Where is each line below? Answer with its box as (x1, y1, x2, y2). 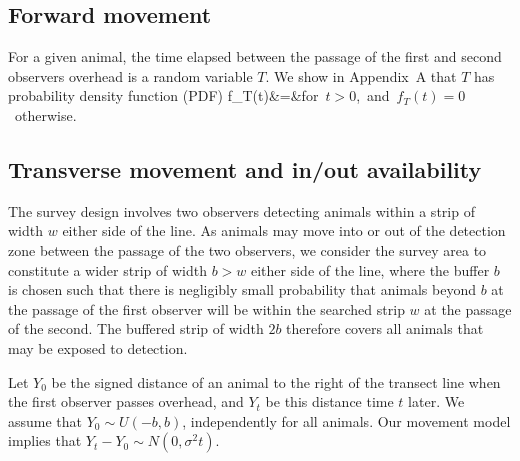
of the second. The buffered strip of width (8, 318, 264, 339)
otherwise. (14, 104, 77, 125)
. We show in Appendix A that (265, 65, 457, 86)
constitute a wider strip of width (8, 259, 207, 280)
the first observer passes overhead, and (8, 391, 244, 412)
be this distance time (265, 391, 394, 412)
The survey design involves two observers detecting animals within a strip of (8, 200, 475, 221)
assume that (8, 410, 83, 431)
